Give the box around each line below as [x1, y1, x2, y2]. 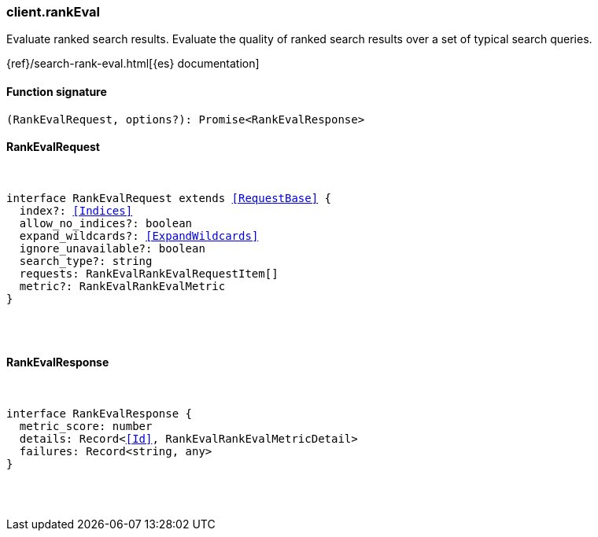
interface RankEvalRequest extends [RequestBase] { [6, 191, 332, 204]
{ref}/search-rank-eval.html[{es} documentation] [6, 57, 260, 71]
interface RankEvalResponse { [6, 407, 193, 421]
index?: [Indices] [19, 204, 133, 217]
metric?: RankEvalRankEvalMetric [19, 279, 226, 292]
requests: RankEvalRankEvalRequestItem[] [19, 267, 279, 280]
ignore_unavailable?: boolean [19, 241, 205, 255]
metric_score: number [19, 420, 153, 433]
